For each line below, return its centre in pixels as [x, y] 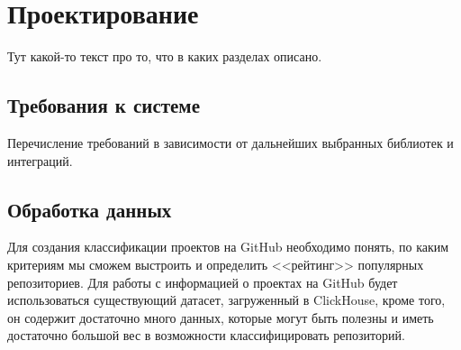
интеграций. [40, 160]
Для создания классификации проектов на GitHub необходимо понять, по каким [228, 247]
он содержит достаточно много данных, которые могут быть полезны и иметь [221, 317]
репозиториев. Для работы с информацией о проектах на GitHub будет [203, 282]
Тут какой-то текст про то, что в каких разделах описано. [165, 56]
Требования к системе [104, 105]
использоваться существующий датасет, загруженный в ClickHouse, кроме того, [226, 300]
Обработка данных [90, 209]
